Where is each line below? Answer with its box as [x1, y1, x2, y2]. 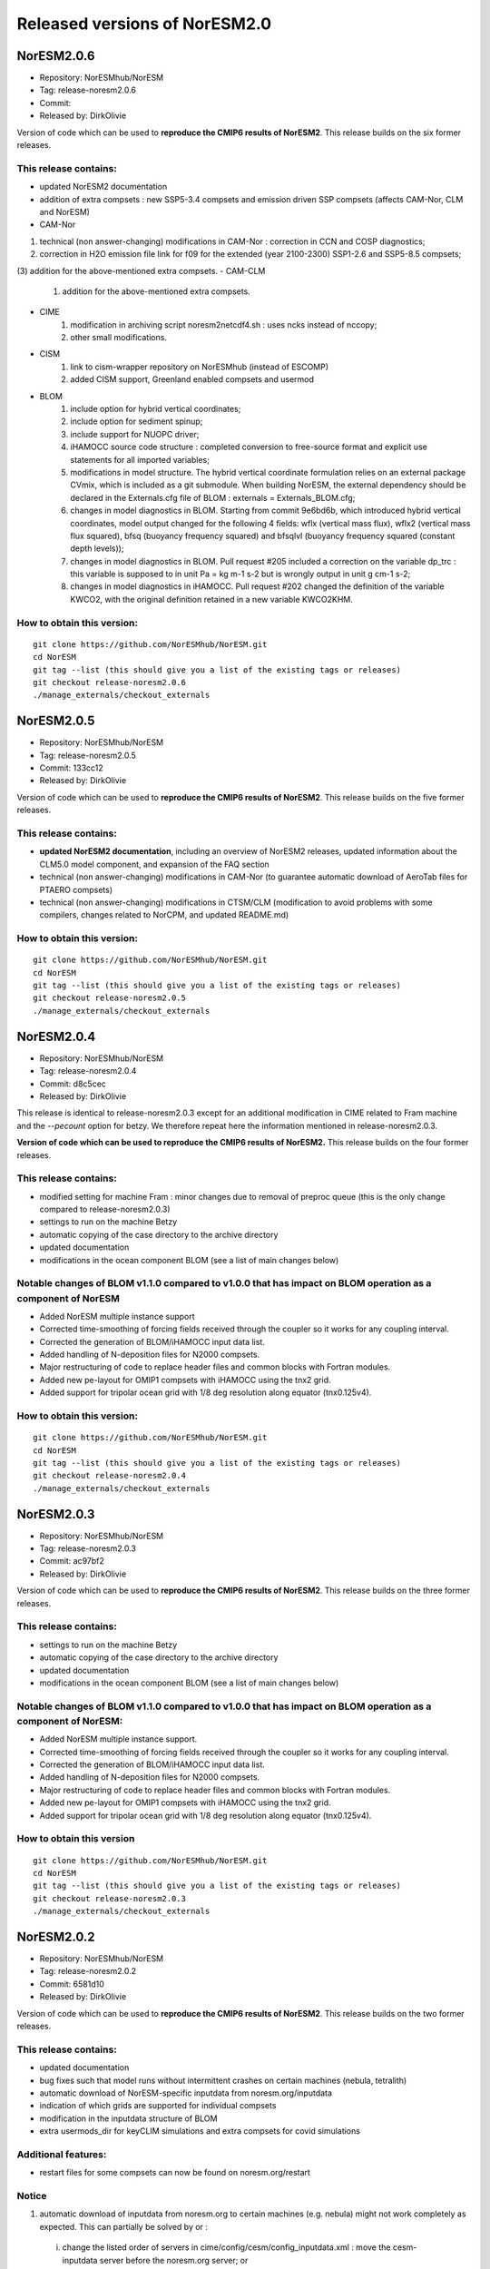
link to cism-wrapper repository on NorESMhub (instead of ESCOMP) [70, 361, 329, 372]
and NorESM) [39, 206, 91, 217]
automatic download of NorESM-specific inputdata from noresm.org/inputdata [39, 2087, 333, 2098]
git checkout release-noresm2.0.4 [33, 1470, 186, 1481]
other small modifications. [70, 332, 168, 343]
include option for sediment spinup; [70, 416, 203, 427]
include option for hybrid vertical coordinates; [70, 404, 241, 415]
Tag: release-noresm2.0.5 [39, 750, 136, 761]
